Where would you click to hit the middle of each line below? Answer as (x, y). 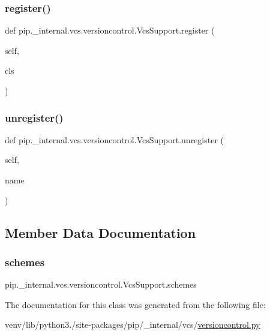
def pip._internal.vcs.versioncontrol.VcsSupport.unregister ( (115, 139)
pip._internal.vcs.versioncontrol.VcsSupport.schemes (101, 284)
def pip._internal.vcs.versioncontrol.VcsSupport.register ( (110, 30)
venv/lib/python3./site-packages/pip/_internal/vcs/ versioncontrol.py (133, 325)
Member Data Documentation (100, 232)
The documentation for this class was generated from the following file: (135, 304)
